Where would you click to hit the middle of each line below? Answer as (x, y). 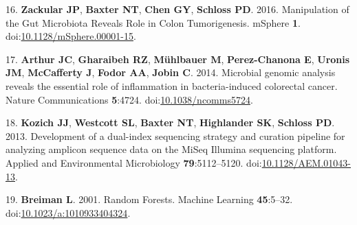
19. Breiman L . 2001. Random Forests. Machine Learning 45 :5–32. (149, 199)
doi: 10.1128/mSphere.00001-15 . (71, 36)
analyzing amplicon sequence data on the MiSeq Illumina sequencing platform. (171, 149)
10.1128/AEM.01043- (306, 162)
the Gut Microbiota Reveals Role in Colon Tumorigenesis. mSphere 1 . (153, 22)
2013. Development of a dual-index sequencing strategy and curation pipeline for (175, 135)
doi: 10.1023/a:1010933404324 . (68, 212)
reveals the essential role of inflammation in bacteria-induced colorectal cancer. (172, 85)
